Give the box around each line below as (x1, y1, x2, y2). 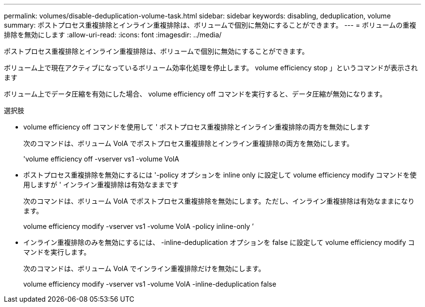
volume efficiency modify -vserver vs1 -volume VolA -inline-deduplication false (23, 280, 277, 288)
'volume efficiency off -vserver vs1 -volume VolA (23, 155, 180, 163)
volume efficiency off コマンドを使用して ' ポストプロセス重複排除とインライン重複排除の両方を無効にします (23, 123, 370, 131)
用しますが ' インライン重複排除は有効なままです (23, 180, 179, 189)
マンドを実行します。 (23, 248, 91, 256)
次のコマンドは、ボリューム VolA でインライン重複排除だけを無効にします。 (23, 264, 265, 273)
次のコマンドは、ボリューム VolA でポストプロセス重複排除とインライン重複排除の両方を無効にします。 (23, 139, 354, 147)
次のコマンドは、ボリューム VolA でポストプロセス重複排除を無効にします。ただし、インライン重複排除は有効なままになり (23, 197, 415, 205)
